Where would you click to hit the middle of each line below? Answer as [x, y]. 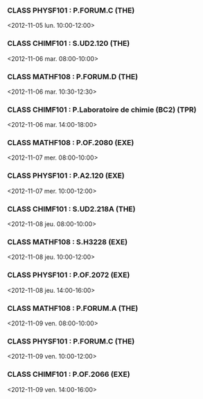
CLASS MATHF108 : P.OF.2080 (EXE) [71, 143]
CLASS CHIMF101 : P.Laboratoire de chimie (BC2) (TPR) [102, 110]
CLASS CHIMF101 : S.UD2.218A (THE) [71, 209]
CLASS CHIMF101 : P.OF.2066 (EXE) [69, 375]
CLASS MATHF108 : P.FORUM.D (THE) [73, 76]
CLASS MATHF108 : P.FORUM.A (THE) [73, 308]
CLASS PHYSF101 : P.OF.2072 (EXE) [69, 275]
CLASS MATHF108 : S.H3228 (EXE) [68, 242]
